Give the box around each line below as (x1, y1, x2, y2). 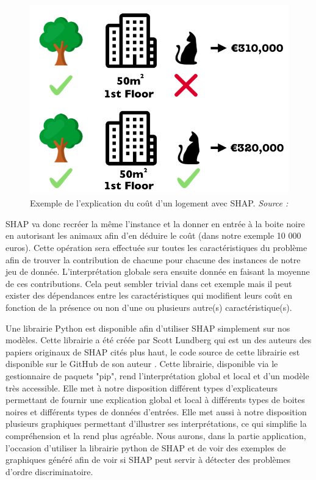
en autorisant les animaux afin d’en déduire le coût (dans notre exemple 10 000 (5, 229, 301, 242)
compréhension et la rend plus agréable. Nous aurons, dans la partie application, (5, 429, 306, 442)
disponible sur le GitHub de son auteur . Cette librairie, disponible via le (5, 357, 278, 370)
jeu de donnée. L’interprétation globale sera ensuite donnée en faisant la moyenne (5, 265, 310, 278)
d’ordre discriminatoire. (5, 465, 93, 478)
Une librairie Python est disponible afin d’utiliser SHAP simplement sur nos (5, 321, 290, 334)
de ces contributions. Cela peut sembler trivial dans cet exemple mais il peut (5, 277, 292, 289)
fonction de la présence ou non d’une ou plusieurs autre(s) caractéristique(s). (5, 300, 292, 313)
